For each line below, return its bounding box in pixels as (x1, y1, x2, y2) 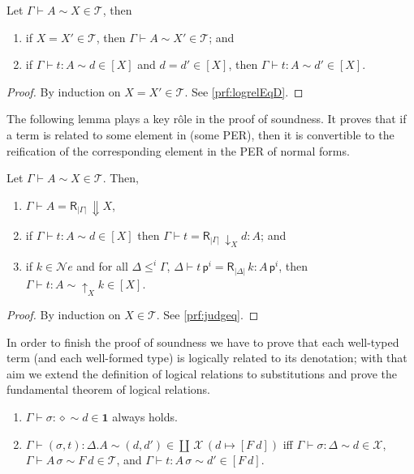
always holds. (112, 408, 178, 425)
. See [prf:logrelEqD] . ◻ (184, 83, 304, 100)
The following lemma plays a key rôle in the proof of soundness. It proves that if (6, 110, 407, 127)
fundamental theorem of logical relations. (6, 381, 211, 398)
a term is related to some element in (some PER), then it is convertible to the (6, 126, 395, 143)
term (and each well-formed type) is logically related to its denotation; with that (6, 349, 408, 366)
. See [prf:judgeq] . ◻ (156, 306, 259, 323)
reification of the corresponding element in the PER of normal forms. (6, 142, 350, 159)
